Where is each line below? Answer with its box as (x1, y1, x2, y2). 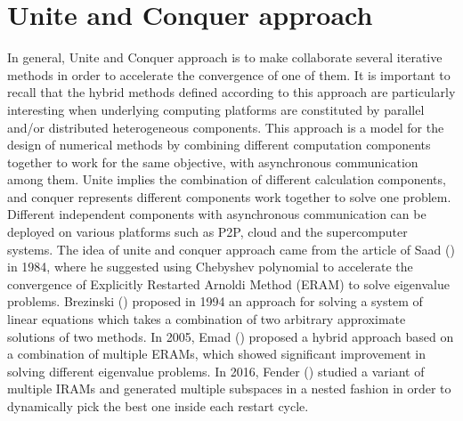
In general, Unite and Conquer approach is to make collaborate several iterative (7, 48, 443, 67)
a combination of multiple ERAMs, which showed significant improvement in (7, 344, 426, 363)
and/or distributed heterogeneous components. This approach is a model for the (7, 117, 444, 136)
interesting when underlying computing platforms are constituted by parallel (7, 100, 425, 118)
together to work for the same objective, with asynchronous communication (7, 152, 418, 171)
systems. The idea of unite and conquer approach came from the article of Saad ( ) (7, 239, 455, 258)
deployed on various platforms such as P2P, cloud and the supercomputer (7, 223, 408, 241)
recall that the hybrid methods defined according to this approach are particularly (7, 83, 456, 101)
